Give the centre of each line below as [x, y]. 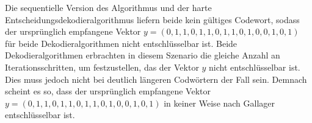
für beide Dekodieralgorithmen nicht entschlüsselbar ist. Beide [121, 43]
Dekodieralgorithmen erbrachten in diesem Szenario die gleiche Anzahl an [143, 55]
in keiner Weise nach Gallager [219, 103]
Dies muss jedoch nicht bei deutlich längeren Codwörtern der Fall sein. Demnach [156, 79]
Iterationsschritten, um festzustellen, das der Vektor [102, 67]
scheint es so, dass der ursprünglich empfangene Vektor [108, 91]
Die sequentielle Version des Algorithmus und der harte [108, 7]
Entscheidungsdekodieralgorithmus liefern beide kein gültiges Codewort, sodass [152, 19]
